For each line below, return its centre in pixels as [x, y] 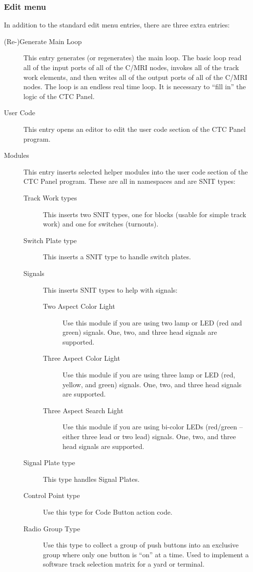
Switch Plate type [50, 240]
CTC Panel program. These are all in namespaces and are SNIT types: [129, 181]
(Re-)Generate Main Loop [43, 41]
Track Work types [50, 197]
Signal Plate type [49, 462]
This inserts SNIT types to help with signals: [110, 289]
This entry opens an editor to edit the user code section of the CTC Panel [135, 129]
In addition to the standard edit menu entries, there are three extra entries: [117, 25]
